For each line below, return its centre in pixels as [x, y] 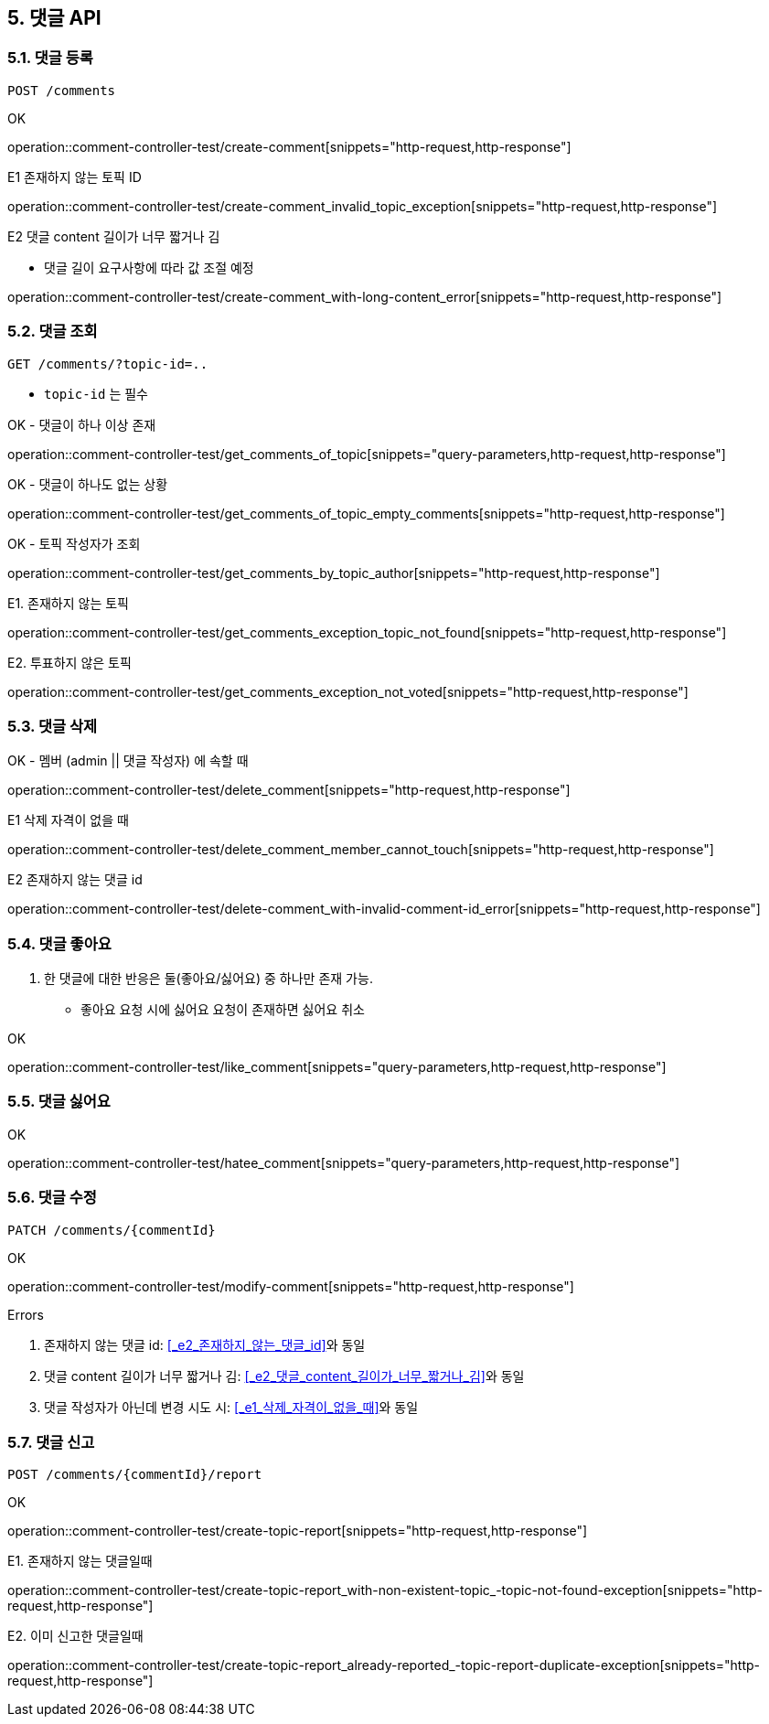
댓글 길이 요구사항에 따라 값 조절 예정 [149, 267]
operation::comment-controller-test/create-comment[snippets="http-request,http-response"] [289, 146]
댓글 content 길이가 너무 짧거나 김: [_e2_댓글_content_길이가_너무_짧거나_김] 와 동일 [284, 1376]
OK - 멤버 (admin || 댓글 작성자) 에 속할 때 [128, 761]
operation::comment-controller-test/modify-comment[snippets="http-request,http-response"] [291, 1286]
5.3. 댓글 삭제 [53, 726]
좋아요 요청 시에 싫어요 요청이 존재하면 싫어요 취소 [223, 1010]
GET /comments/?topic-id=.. [108, 364]
